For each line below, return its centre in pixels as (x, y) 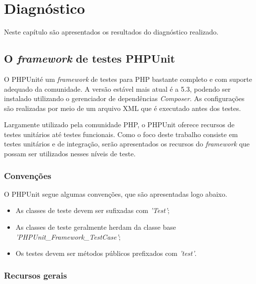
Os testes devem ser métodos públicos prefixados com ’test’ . (106, 253)
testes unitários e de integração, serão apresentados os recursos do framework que (127, 144)
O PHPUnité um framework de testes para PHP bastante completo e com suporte (128, 79)
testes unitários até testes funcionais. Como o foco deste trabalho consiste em (121, 134)
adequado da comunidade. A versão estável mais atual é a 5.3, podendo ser (117, 89)
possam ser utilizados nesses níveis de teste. (70, 154)
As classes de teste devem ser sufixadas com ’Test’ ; (92, 210)
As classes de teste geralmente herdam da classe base (96, 227)
